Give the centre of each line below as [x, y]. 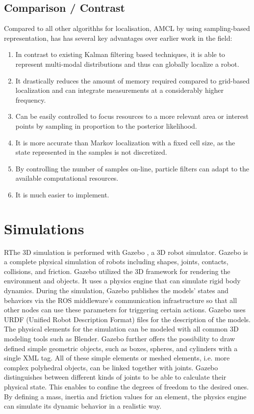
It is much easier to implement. [62, 194]
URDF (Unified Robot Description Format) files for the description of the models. [127, 319]
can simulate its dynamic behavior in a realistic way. [83, 406]
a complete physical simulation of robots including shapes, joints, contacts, [116, 262]
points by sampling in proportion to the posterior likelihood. [106, 125]
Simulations [44, 228]
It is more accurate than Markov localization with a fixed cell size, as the [125, 142]
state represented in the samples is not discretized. [91, 152]
